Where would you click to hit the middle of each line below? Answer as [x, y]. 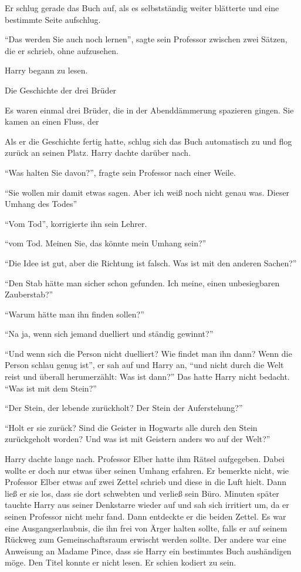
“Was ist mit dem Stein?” [51, 388]
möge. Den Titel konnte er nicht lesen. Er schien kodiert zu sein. [121, 562]
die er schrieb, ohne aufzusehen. [62, 50]
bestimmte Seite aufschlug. [53, 19]
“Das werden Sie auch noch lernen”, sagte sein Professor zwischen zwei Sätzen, [146, 39]
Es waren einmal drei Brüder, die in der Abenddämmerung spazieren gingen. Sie [149, 110]
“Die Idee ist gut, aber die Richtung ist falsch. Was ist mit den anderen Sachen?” [151, 262]
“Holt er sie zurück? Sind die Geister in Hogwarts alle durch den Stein [131, 427]
